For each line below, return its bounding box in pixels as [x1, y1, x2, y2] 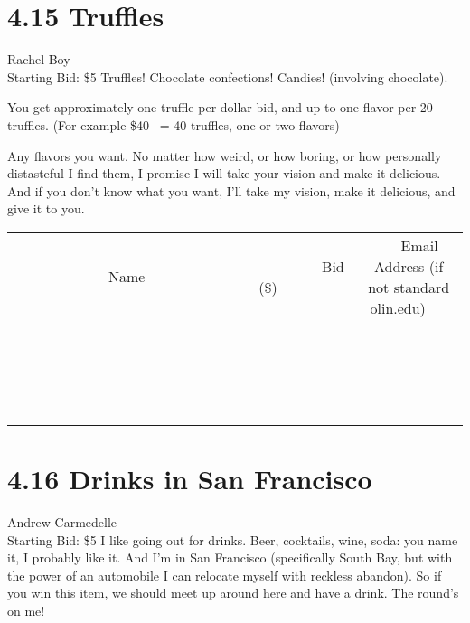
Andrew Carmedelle [7, 513, 117, 531]
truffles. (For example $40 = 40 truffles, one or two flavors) [7, 115, 340, 134]
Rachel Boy [7, 50, 70, 69]
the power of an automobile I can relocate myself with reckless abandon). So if [7, 565, 442, 584]
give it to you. [7, 199, 85, 218]
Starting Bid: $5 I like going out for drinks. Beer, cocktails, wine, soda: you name [7, 530, 458, 549]
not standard [368, 276, 450, 297]
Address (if [374, 255, 444, 277]
